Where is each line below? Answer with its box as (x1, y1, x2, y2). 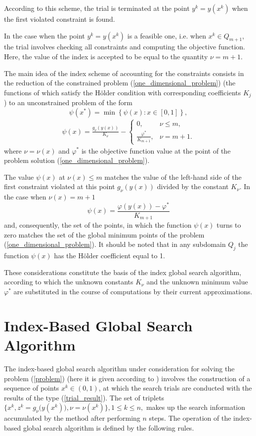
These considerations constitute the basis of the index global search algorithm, (4, 267, 242, 277)
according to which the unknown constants (4, 277, 133, 287)
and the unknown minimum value (146, 277, 248, 287)
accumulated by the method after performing (4, 413, 140, 423)
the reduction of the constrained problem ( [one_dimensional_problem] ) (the (4, 78, 236, 88)
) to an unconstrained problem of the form (4, 97, 132, 108)
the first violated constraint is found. (4, 14, 115, 24)
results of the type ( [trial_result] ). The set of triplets (4, 392, 165, 402)
